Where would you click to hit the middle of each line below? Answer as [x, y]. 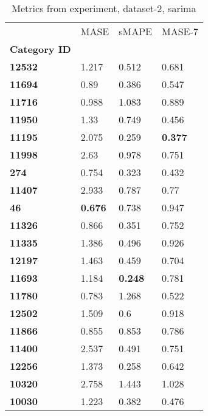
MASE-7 [180, 31]
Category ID [40, 49]
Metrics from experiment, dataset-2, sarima [104, 8]
